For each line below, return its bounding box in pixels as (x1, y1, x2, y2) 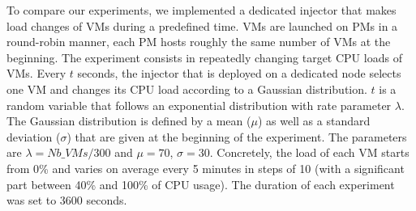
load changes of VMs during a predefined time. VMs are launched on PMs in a (6, 17, 398, 34)
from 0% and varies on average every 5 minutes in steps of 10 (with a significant (6, 159, 405, 176)
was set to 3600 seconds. (6, 192, 127, 209)
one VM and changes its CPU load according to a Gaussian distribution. (6, 80, 367, 97)
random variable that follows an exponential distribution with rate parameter (6, 96, 392, 113)
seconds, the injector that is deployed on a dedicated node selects (77, 65, 401, 82)
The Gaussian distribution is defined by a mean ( (6, 112, 251, 129)
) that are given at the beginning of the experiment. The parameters (66, 128, 407, 145)
